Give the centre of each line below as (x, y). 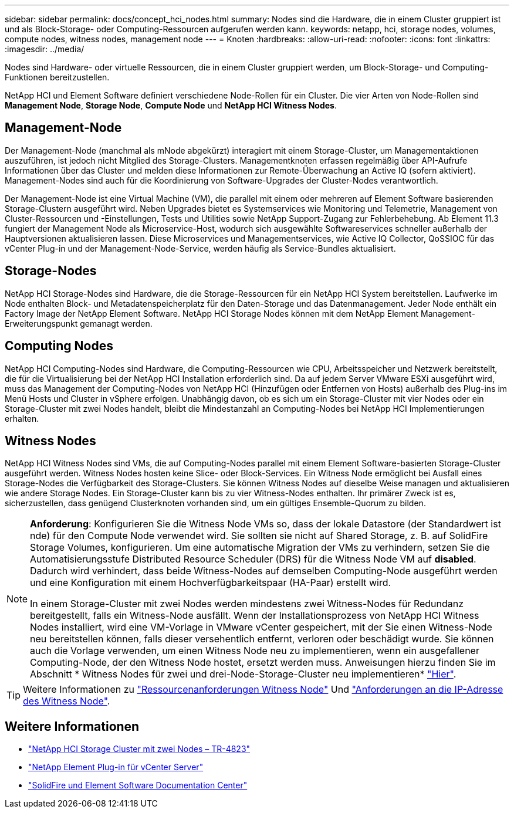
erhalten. (22, 418)
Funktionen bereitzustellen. (57, 77)
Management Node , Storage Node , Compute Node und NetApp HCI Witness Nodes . (171, 105)
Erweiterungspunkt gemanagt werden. (79, 323)
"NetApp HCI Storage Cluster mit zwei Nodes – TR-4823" (139, 749)
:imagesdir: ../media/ (45, 49)
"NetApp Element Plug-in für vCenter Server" (116, 767)
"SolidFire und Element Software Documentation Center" (138, 785)
